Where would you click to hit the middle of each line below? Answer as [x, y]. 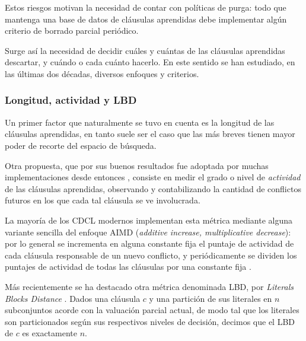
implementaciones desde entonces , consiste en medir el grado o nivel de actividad [153, 177]
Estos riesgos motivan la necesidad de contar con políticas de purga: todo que [146, 7]
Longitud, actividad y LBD [71, 100]
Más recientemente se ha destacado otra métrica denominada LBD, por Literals [149, 286]
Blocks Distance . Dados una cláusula [73, 298]
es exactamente [50, 333]
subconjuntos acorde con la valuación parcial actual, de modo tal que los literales [152, 310]
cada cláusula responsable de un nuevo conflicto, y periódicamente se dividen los [151, 255]
